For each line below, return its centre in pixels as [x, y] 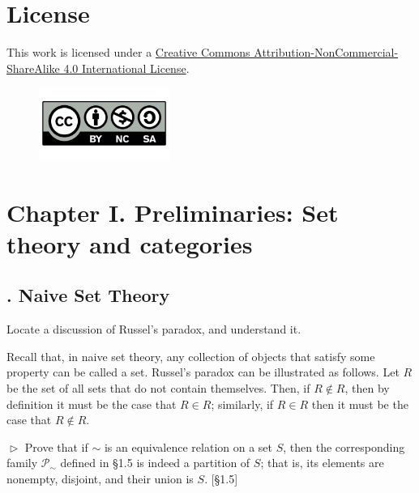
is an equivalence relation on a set [188, 446]
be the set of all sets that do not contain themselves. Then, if [158, 388]
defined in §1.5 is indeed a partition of [155, 463]
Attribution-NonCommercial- [326, 52]
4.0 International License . [126, 68]
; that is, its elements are [322, 463]
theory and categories [130, 243]
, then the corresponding [344, 446]
